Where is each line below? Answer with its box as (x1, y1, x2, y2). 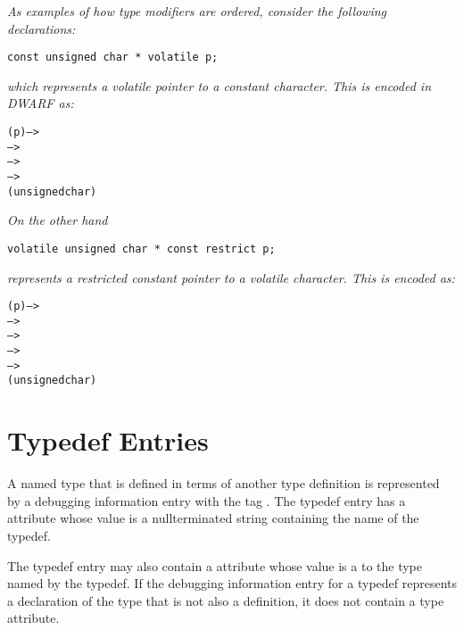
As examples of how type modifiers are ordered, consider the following (7, 2, 387, 20)
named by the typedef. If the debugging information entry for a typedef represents (7, 574, 457, 593)
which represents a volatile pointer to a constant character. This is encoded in (7, 76, 432, 95)
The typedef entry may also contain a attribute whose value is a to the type (7, 556, 422, 575)
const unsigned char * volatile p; (7, 51, 219, 64)
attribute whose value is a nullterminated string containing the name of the (7, 509, 419, 527)
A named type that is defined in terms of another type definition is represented (7, 474, 440, 493)
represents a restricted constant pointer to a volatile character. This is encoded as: (7, 268, 455, 286)
